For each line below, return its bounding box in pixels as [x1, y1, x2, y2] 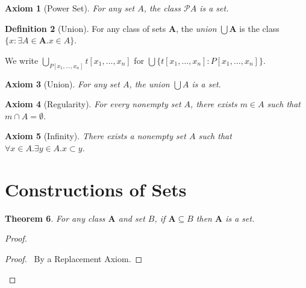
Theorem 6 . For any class [5, 211, 105, 224]
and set [118, 211, 145, 224]
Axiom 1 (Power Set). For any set [5, 2, 135, 14]
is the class [239, 22, 279, 34]
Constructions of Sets [5, 177, 187, 201]
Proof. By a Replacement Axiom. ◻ [5, 252, 143, 265]
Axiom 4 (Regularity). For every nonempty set [5, 98, 181, 110]
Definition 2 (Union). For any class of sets [5, 22, 166, 34]
